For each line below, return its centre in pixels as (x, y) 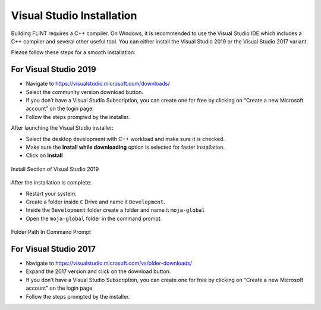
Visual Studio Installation (74, 15)
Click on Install (44, 155)
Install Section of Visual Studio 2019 (55, 169)
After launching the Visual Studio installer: (62, 128)
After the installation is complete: (51, 183)
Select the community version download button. (85, 92)
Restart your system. (51, 193)
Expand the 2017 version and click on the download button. (98, 271)
